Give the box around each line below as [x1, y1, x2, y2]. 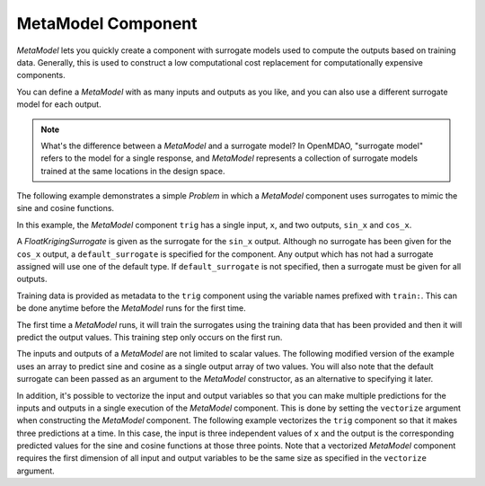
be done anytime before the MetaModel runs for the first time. [16, 303, 246, 314]
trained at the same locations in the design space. [40, 165, 225, 176]
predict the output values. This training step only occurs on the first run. [16, 331, 283, 342]
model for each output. [16, 99, 102, 110]
